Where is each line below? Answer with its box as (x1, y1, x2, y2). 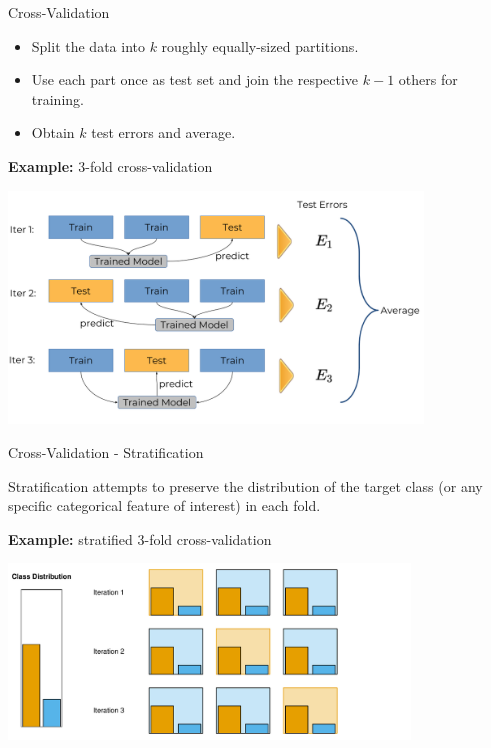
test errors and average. (91, 122, 236, 143)
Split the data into (31, 35, 145, 56)
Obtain (31, 122, 75, 143)
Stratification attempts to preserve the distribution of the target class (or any (8, 475, 483, 496)
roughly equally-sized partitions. (161, 35, 359, 56)
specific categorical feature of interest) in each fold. (8, 495, 321, 516)
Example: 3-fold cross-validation (8, 155, 213, 176)
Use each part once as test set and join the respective (31, 69, 359, 90)
